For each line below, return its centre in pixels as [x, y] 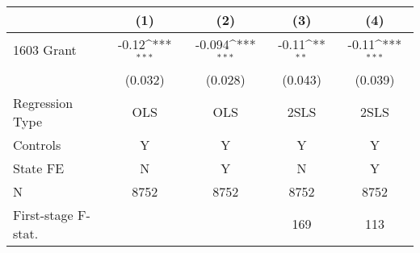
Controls [37, 144]
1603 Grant [45, 50]
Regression [43, 102]
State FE [39, 168]
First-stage [43, 214]
